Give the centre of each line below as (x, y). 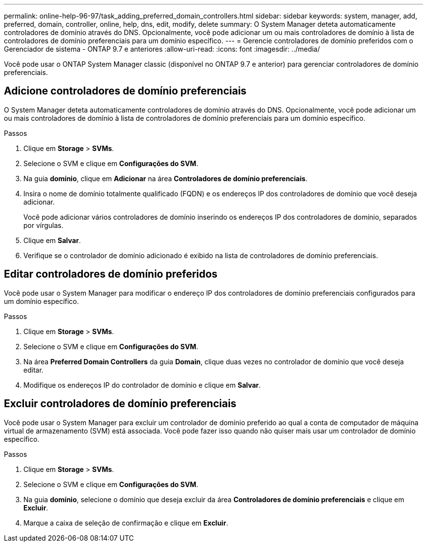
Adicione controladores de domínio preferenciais (125, 91)
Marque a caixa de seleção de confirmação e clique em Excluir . (126, 523)
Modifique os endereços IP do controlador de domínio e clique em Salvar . (142, 385)
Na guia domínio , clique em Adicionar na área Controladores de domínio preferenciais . (165, 178)
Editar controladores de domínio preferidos (111, 274)
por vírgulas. (44, 225)
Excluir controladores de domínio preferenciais (120, 404)
